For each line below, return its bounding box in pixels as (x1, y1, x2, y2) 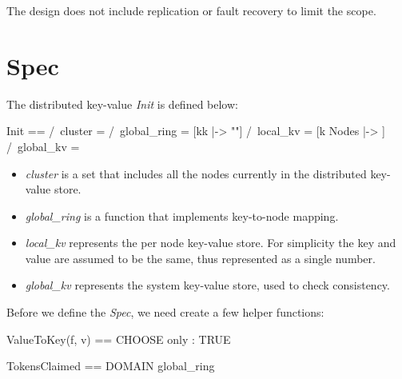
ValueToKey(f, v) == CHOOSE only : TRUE (6, 330, 231, 347)
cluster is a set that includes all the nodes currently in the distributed (25, 165, 367, 182)
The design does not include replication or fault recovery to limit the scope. (6, 2, 376, 18)
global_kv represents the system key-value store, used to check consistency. (25, 277, 390, 293)
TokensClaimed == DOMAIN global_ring (6, 357, 215, 374)
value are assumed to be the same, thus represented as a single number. (25, 249, 376, 266)
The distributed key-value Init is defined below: (6, 95, 238, 112)
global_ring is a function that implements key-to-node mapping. (25, 207, 339, 224)
